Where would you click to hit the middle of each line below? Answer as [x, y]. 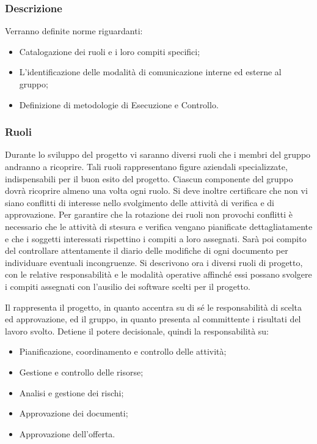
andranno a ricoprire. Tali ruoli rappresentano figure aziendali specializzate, [146, 166]
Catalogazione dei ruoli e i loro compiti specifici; [110, 51]
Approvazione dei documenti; [74, 413]
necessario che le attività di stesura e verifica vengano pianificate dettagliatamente [159, 226]
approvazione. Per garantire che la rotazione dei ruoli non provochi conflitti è [149, 214]
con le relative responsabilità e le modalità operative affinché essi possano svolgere [158, 274]
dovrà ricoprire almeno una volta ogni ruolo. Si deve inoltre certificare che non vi [156, 191]
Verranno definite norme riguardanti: [74, 31]
